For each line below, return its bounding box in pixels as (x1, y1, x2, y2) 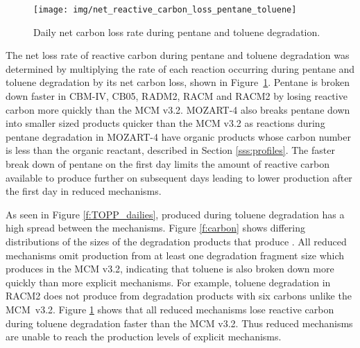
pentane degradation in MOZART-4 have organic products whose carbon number (6, 129, 351, 143)
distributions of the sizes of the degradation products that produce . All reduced (6, 234, 347, 248)
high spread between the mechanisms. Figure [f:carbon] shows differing (6, 220, 306, 235)
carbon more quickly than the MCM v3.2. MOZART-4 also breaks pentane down (6, 102, 350, 116)
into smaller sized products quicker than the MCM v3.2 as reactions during (6, 116, 325, 130)
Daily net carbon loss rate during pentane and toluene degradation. (33, 24, 320, 39)
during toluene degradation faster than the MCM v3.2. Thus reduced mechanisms (6, 315, 353, 330)
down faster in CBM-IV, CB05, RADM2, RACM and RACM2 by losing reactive (6, 89, 348, 103)
